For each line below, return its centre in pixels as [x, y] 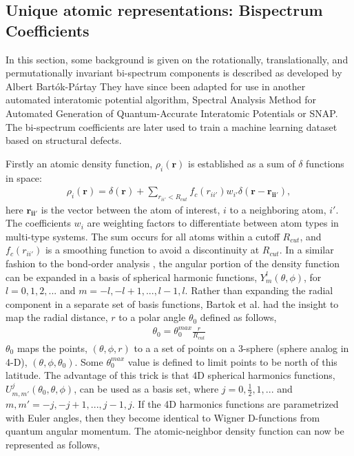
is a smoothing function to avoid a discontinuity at [152, 250]
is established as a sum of [242, 163]
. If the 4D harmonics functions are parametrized [235, 404]
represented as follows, [53, 444]
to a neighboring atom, [278, 209]
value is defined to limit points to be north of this [232, 361]
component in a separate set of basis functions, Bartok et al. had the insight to [172, 303]
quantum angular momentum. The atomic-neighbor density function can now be [175, 431]
